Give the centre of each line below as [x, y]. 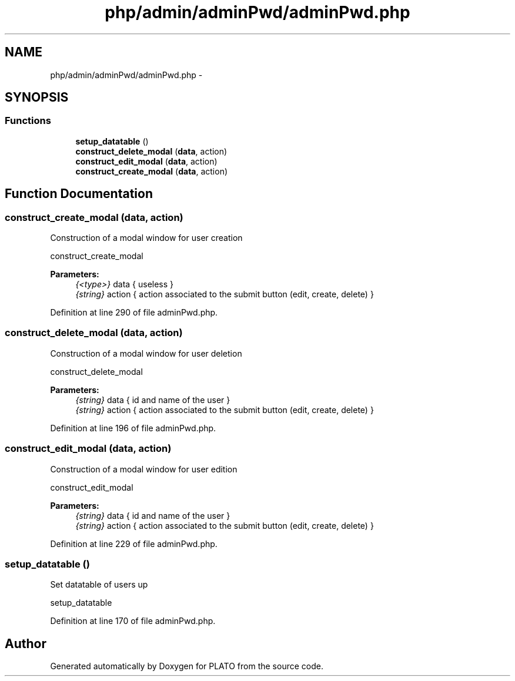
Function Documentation [79, 194]
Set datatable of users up [99, 585]
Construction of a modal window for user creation [146, 238]
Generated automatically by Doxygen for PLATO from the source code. [187, 666]
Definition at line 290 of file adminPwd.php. [134, 313]
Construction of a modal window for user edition [144, 469]
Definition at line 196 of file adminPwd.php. [133, 428]
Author [26, 643]
